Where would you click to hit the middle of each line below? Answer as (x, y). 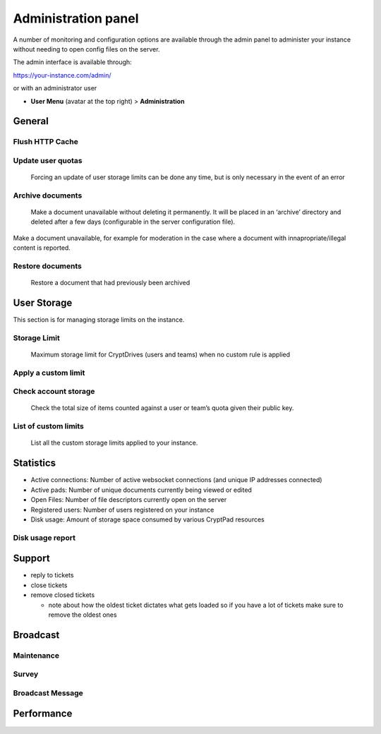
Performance (43, 714)
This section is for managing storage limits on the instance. (99, 320)
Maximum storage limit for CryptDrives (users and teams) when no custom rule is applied (161, 354)
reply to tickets (52, 575)
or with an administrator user (55, 88)
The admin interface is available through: (72, 62)
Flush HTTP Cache (46, 142)
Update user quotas (48, 160)
